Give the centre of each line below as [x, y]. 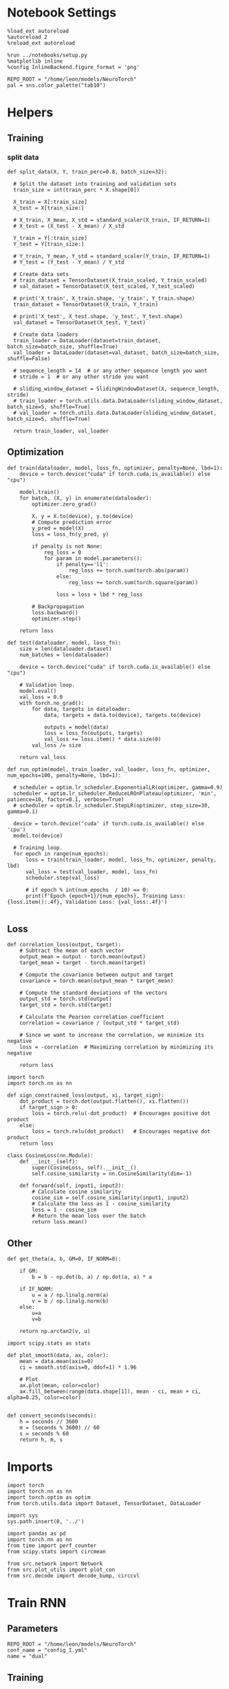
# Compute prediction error [72, 522]
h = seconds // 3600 [49, 1422]
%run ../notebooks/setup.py [47, 55]
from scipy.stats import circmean [57, 1552]
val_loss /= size [56, 745]
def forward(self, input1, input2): [72, 1186]
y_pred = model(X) [58, 528]
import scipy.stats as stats [49, 1344]
